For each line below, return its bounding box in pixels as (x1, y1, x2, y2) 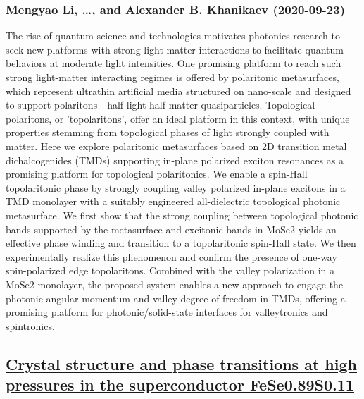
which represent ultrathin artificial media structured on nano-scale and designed (6, 83, 351, 98)
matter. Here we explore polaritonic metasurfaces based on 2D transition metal (6, 138, 347, 153)
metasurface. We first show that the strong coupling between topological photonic (6, 207, 358, 222)
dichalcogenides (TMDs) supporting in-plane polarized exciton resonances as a (6, 152, 344, 167)
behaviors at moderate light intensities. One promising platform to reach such (6, 56, 341, 70)
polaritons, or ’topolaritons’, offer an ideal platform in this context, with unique (6, 111, 350, 125)
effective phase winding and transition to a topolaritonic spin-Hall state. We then (6, 235, 356, 250)
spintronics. (6, 318, 55, 333)
